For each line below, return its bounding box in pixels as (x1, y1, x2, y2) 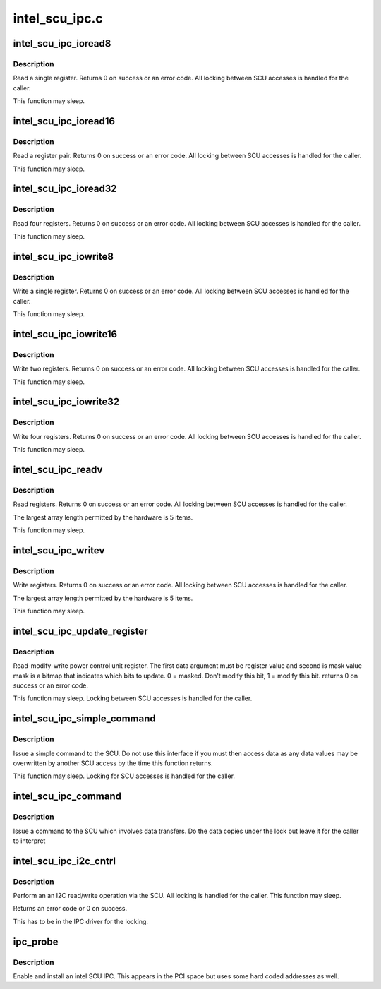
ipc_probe (13, 935, 59, 947)
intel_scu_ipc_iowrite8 (13, 251, 114, 263)
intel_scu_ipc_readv (13, 464, 103, 476)
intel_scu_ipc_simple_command (13, 713, 157, 725)
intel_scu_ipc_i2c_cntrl (13, 855, 116, 867)
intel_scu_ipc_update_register (13, 625, 148, 637)
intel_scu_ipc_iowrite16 (13, 328, 118, 340)
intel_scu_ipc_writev (13, 544, 105, 556)
